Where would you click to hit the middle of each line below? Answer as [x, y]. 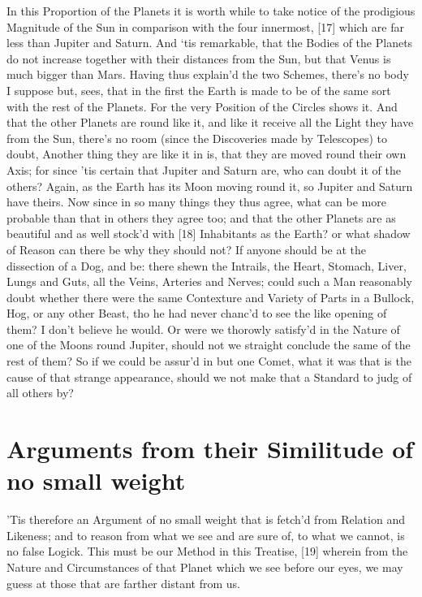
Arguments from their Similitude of [210, 449]
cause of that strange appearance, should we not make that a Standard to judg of [209, 376]
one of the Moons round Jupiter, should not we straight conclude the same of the [209, 345]
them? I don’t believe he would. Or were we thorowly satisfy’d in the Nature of [203, 329]
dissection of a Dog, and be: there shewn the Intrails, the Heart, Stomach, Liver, [207, 265]
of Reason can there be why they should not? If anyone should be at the [187, 249]
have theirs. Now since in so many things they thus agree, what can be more [196, 202]
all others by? [40, 393]
